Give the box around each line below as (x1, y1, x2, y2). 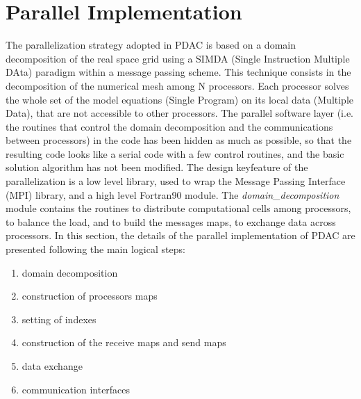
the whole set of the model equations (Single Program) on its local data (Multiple (6, 92, 354, 106)
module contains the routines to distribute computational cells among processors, (6, 201, 351, 215)
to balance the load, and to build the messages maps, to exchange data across (6, 214, 336, 229)
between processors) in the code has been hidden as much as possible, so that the (6, 133, 352, 147)
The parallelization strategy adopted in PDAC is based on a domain (6, 38, 296, 52)
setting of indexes (22, 311, 96, 326)
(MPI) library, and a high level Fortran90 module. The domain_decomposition (6, 187, 339, 202)
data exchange (22, 359, 83, 373)
